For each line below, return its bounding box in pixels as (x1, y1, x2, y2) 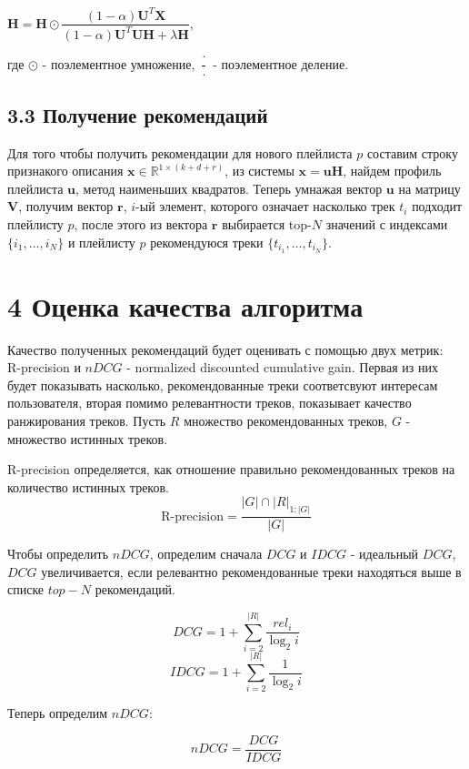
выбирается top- (222, 215, 312, 234)
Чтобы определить (7, 544, 109, 563)
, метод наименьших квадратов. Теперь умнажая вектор (75, 178, 383, 197)
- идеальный (350, 544, 419, 563)
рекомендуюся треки (150, 232, 264, 251)
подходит (412, 197, 463, 216)
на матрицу (398, 178, 461, 197)
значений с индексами (325, 215, 448, 234)
